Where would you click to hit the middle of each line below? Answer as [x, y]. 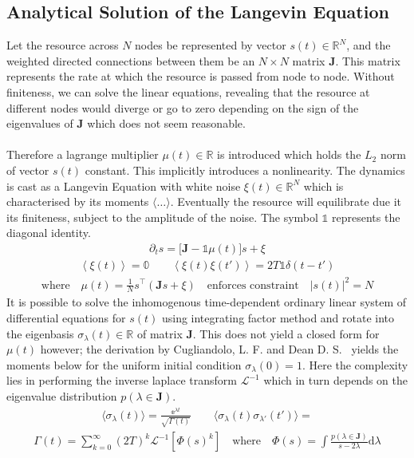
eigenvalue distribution [62, 395]
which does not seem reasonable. [166, 123]
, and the [369, 45]
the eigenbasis [40, 333]
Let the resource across [63, 45]
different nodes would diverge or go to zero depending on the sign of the [183, 107]
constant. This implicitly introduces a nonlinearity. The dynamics [245, 170]
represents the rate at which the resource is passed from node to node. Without [201, 76]
